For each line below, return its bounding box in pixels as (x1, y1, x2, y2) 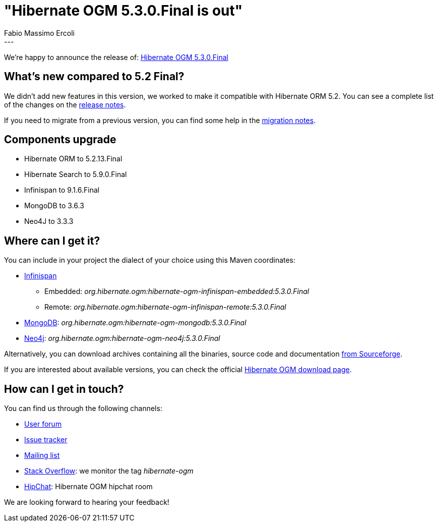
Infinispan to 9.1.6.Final (24, 186, 100, 195)
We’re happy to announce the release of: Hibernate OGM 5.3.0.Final (4, 52, 228, 62)
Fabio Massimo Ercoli (4, 28, 75, 37)
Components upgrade (4, 133, 116, 146)
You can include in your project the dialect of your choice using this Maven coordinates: (4, 256, 296, 265)
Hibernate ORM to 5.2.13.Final (24, 154, 122, 163)
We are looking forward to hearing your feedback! (4, 498, 169, 507)
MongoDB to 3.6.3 (24, 201, 84, 210)
